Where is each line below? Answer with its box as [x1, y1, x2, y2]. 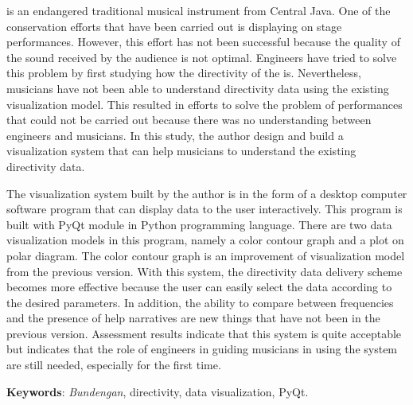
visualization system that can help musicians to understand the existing [6, 142, 357, 159]
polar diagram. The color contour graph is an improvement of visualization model [6, 247, 405, 263]
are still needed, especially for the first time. [6, 356, 221, 373]
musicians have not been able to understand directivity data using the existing [6, 80, 389, 96]
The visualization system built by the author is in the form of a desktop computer [6, 185, 407, 201]
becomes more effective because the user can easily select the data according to [6, 278, 392, 295]
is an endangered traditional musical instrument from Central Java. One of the [6, 2, 391, 18]
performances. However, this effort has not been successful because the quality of [6, 33, 400, 50]
